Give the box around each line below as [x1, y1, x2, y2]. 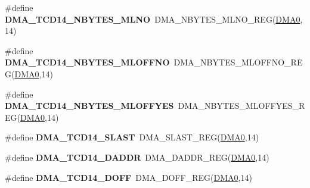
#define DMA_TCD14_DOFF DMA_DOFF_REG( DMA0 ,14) [5, 171, 252, 183]
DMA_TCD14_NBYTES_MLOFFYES [5, 99, 174, 112]
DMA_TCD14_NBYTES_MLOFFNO [5, 56, 170, 68]
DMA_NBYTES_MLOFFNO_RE [173, 56, 303, 68]
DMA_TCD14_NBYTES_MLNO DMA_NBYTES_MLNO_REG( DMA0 [5, 12, 300, 25]
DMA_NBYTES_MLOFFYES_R [178, 99, 305, 112]
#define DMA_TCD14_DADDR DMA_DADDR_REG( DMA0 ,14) [5, 151, 269, 163]
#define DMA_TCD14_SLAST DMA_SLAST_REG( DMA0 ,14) [5, 131, 259, 143]
